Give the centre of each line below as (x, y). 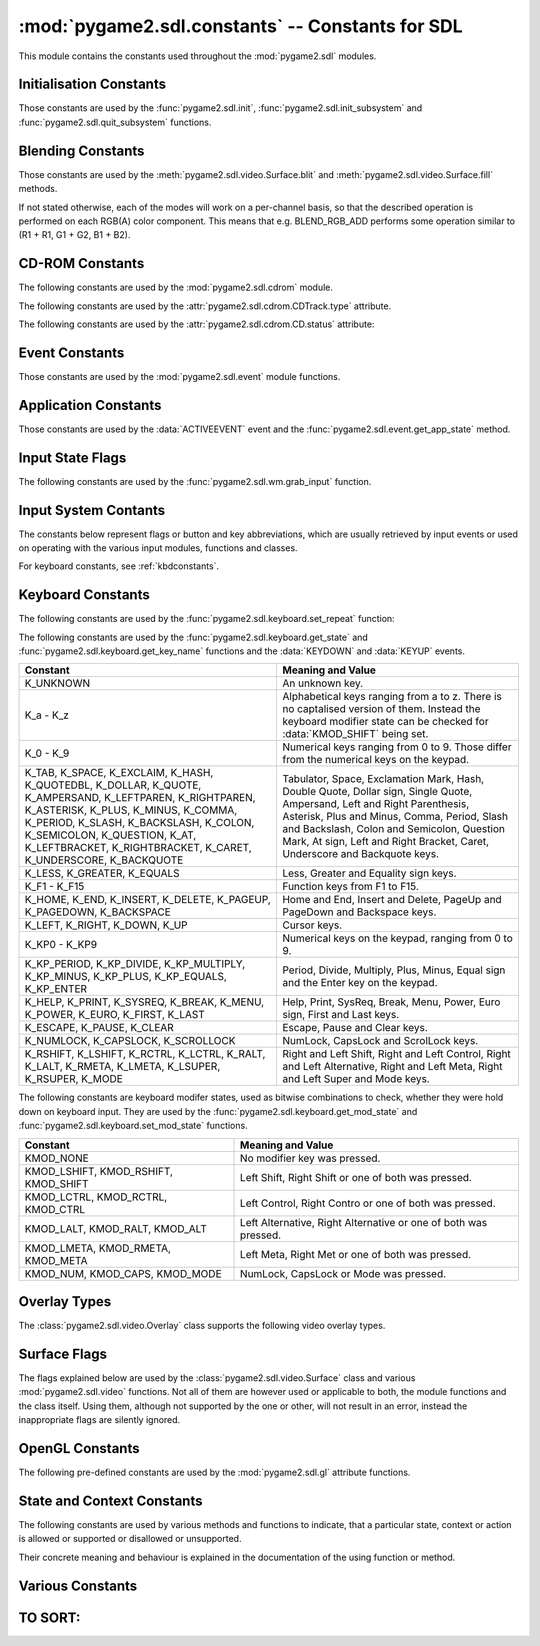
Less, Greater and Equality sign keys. (369, 873)
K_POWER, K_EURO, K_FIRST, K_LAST (114, 1015)
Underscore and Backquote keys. (360, 854)
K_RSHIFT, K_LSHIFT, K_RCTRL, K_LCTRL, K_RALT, (145, 1054)
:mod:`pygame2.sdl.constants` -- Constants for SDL (241, 26)
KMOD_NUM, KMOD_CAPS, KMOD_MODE (123, 1273)
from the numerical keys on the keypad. (375, 760)
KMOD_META (56, 1260)
